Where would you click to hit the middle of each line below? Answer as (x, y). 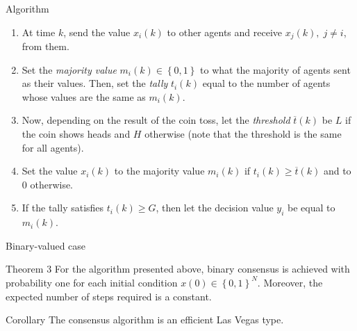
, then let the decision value (215, 208)
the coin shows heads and (76, 134)
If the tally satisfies (63, 208)
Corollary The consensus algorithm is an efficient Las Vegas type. (145, 320)
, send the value (97, 32)
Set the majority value (69, 69)
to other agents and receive (225, 32)
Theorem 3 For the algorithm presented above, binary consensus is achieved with (178, 269)
